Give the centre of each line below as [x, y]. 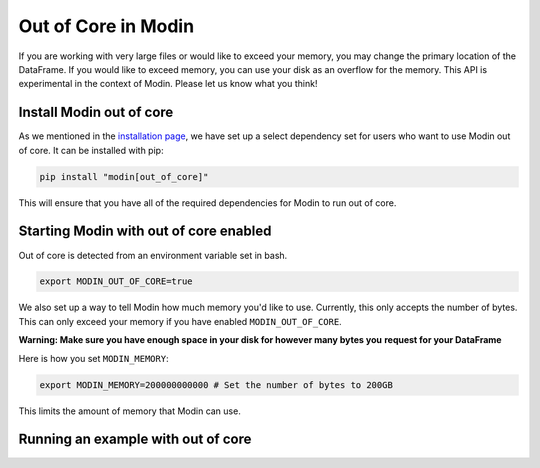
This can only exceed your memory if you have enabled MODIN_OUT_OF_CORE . [180, 321]
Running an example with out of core [135, 439]
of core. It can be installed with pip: [91, 150]
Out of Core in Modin [106, 26]
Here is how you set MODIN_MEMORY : [93, 358]
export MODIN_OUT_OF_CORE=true [116, 281]
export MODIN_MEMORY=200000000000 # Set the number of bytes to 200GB [216, 384]
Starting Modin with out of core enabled [145, 231]
